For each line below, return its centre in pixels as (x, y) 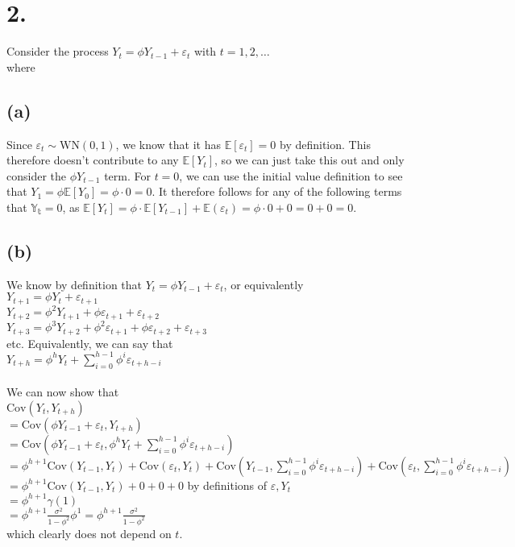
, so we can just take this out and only (309, 160)
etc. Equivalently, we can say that (90, 343)
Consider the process (58, 51)
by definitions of (227, 485)
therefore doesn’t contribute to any (93, 160)
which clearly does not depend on (89, 533)
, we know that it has (168, 144)
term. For (127, 175)
